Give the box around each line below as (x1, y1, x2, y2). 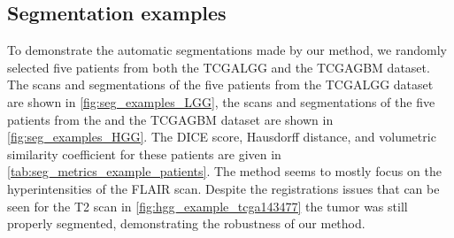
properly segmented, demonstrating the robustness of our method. (7, 214, 366, 233)
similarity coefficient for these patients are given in (7, 144, 281, 163)
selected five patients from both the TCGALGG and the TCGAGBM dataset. (7, 58, 430, 76)
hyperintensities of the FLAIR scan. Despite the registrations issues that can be (7, 179, 440, 197)
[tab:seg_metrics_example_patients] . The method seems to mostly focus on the (7, 162, 442, 180)
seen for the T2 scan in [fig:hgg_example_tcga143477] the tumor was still (7, 196, 408, 215)
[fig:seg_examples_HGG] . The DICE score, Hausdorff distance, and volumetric (7, 127, 436, 146)
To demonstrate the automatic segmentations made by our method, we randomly (7, 41, 447, 59)
